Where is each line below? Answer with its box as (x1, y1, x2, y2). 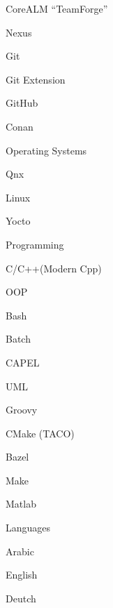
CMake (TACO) (6, 425, 75, 440)
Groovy (6, 402, 38, 417)
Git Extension (6, 72, 66, 86)
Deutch (6, 590, 36, 605)
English (6, 567, 38, 582)
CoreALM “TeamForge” (6, 1, 108, 15)
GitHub (6, 95, 38, 110)
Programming (6, 237, 64, 251)
